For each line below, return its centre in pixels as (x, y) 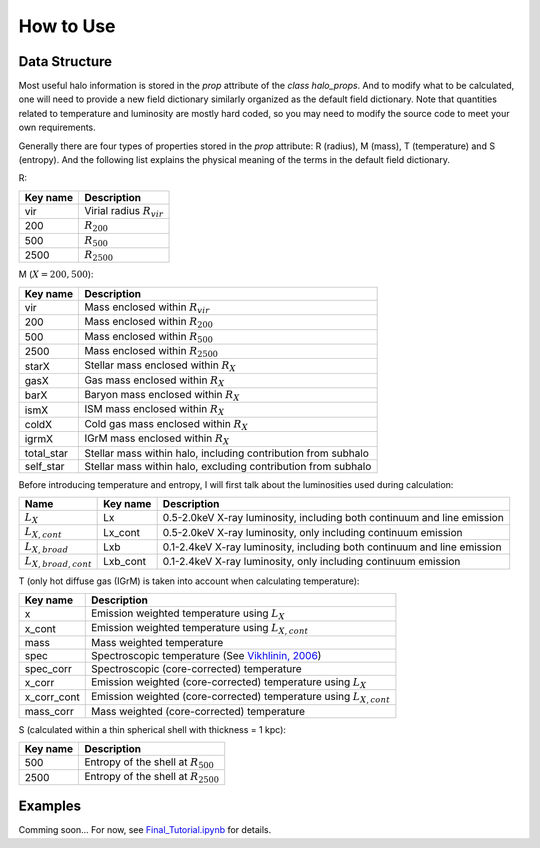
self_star (44, 466)
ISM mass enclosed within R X (154, 410)
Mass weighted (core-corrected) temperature (197, 711)
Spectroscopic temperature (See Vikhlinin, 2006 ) (206, 655)
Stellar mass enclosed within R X (160, 366)
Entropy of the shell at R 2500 (152, 777)
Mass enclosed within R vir (147, 307)
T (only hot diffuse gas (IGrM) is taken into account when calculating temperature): (189, 581)
